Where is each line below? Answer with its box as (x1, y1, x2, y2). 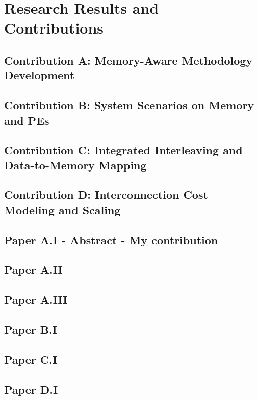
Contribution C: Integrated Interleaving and (4, 142, 243, 158)
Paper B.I (4, 321, 57, 337)
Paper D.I (4, 381, 58, 397)
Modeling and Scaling (4, 202, 121, 217)
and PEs (4, 112, 49, 128)
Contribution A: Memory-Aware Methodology (4, 52, 253, 68)
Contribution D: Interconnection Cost (4, 187, 208, 203)
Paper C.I (4, 351, 58, 367)
